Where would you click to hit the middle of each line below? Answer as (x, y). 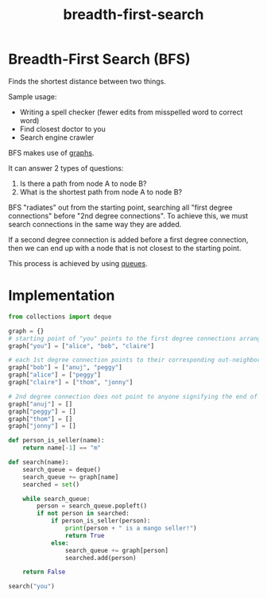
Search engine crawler (57, 137)
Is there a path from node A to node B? (83, 183)
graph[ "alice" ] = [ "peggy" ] (55, 375)
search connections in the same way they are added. (95, 224)
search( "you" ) (32, 586)
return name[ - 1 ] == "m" (62, 448)
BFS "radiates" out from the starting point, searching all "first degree (120, 207)
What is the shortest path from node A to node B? (101, 191)
